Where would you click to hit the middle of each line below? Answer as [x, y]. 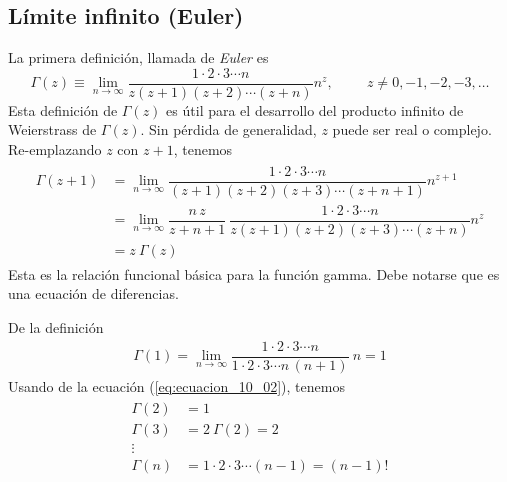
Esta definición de [63, 109]
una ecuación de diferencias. [93, 293]
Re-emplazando [55, 149]
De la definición [56, 327]
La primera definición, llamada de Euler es [138, 57]
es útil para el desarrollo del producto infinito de [315, 109]
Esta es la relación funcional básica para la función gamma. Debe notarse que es [254, 273]
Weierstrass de [52, 129]
